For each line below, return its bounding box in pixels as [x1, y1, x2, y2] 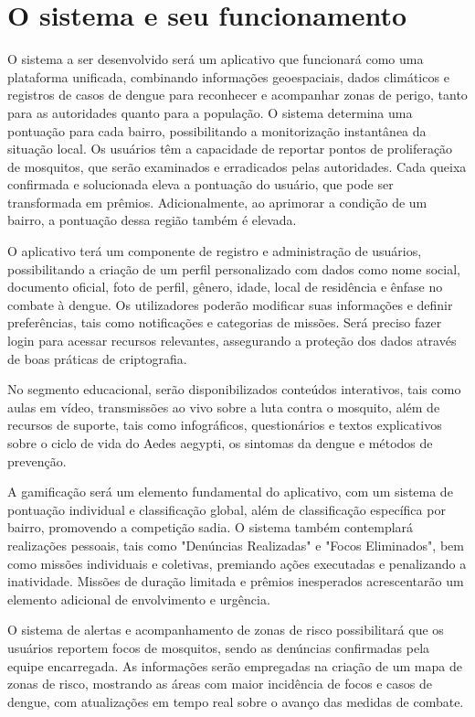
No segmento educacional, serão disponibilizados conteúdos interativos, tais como [7, 380, 461, 399]
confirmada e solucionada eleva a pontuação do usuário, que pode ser [7, 175, 394, 194]
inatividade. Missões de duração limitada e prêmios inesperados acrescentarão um [7, 572, 464, 591]
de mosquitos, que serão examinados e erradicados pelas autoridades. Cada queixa [7, 156, 467, 176]
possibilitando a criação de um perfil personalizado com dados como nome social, [7, 259, 460, 278]
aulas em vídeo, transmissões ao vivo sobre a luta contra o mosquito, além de [7, 397, 440, 416]
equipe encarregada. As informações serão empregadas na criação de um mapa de [7, 656, 462, 675]
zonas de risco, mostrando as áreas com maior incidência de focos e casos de [7, 674, 433, 693]
